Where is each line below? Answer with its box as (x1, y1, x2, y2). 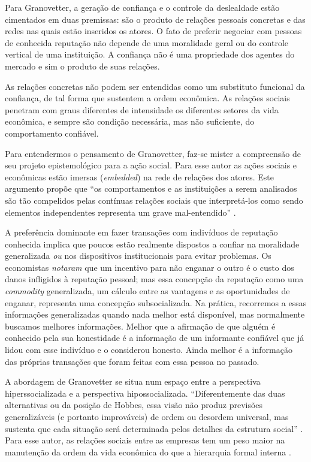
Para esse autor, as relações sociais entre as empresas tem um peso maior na (5, 434, 285, 446)
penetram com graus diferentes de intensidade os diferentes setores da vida (5, 103, 279, 116)
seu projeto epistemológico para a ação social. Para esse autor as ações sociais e (5, 159, 297, 171)
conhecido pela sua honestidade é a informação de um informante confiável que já (5, 331, 304, 344)
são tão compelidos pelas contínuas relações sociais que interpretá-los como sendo (5, 194, 303, 206)
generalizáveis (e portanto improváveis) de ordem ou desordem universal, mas (5, 410, 289, 422)
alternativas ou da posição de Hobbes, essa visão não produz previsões (5, 398, 263, 411)
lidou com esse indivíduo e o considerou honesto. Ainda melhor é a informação (5, 343, 292, 356)
